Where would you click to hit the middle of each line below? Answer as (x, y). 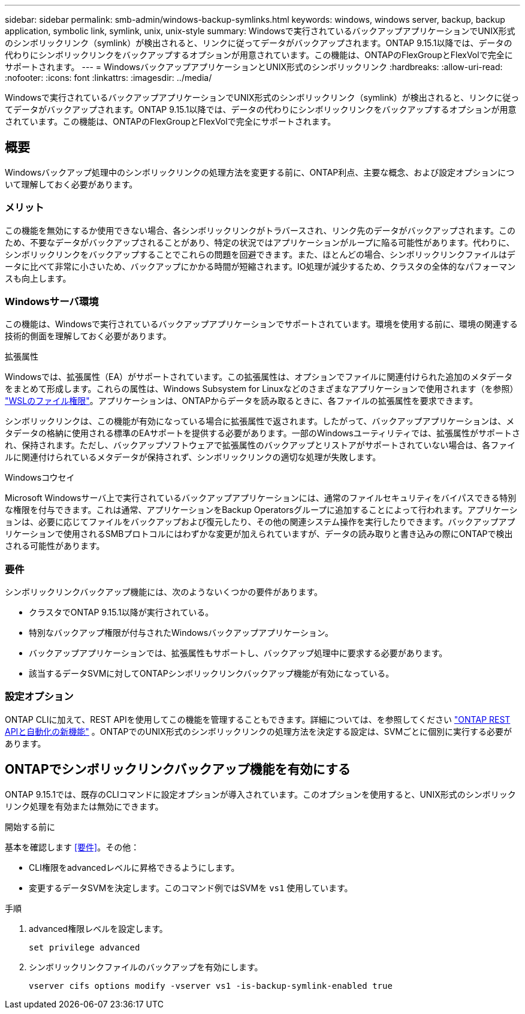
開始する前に (30, 826)
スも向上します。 (38, 278)
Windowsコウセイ (40, 478)
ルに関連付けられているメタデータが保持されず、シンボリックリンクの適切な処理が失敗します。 (193, 457)
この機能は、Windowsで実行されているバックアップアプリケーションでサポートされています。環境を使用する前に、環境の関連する (262, 324)
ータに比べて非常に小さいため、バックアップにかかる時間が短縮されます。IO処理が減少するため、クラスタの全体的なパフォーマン (260, 266)
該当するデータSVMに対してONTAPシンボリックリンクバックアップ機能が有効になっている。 (212, 674)
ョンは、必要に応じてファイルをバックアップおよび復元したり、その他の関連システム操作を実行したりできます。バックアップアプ (260, 522)
